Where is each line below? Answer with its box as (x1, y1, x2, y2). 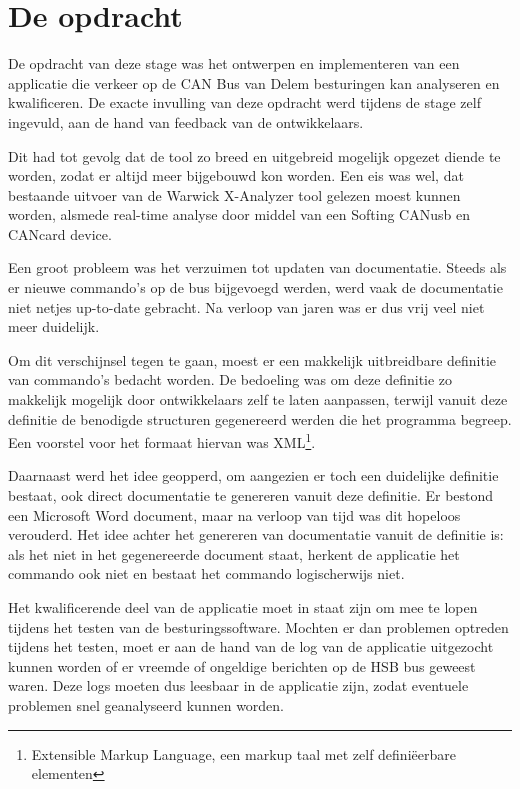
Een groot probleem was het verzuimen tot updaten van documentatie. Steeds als (8, 257, 507, 278)
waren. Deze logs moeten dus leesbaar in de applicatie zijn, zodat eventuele (8, 675, 469, 696)
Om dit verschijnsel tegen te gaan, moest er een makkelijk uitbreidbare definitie (8, 349, 497, 370)
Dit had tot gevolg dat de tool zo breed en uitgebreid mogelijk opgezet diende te (8, 145, 501, 166)
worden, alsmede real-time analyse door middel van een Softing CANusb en (8, 204, 470, 225)
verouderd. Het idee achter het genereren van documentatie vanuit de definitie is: (8, 524, 504, 545)
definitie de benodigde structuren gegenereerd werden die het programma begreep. (8, 408, 512, 429)
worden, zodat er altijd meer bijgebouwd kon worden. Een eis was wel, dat (8, 165, 464, 186)
